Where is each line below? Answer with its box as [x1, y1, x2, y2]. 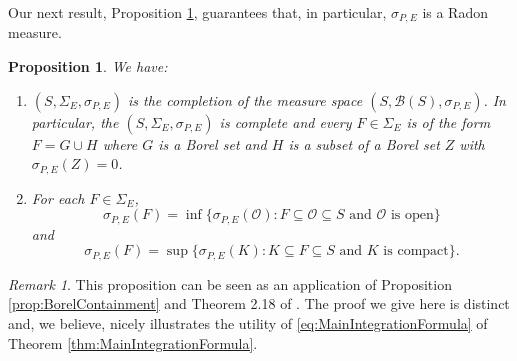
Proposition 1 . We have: [8, 56, 168, 77]
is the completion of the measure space [127, 89, 363, 110]
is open [390, 208, 434, 223]
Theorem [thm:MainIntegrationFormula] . [8, 332, 258, 353]
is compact [383, 244, 449, 259]
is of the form [406, 111, 491, 132]
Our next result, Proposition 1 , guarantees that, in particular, [8, 2, 387, 22]
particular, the [31, 111, 119, 132]
